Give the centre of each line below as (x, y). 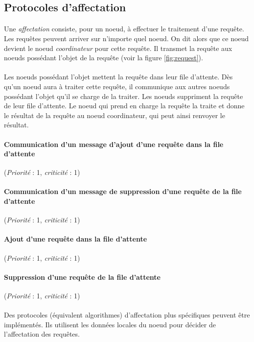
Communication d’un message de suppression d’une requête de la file (123, 191)
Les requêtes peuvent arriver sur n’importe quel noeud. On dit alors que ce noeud (127, 38)
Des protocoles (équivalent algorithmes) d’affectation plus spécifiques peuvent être (127, 315)
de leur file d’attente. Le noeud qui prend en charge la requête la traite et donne (124, 106)
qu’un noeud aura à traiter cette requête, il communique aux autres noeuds (117, 86)
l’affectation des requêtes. (42, 334)
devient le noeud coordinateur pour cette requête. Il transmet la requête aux (118, 48)
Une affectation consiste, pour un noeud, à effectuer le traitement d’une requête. (124, 29)
